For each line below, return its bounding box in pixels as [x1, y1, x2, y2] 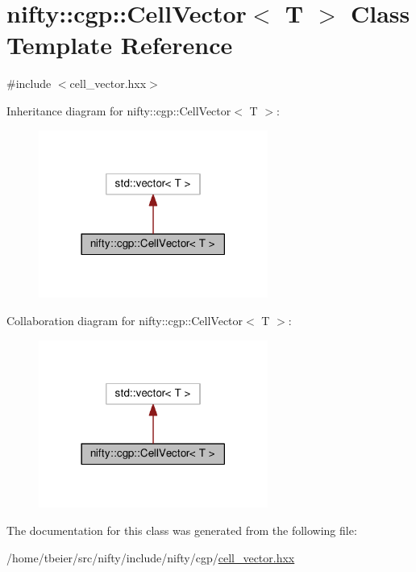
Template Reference [6, 28, 233, 61]
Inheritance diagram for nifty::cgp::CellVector [6, 102, 231, 119]
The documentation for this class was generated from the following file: [6, 522, 357, 538]
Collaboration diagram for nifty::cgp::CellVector [6, 311, 243, 328]
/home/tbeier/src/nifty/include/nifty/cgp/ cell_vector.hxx [6, 549, 295, 566]
